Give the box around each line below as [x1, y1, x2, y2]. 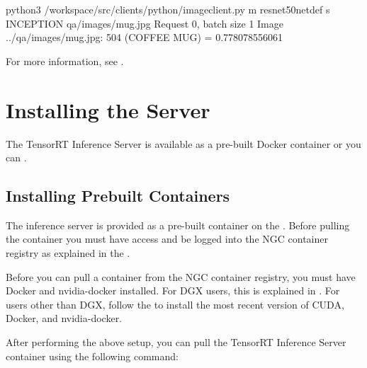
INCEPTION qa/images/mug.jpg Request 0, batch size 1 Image [6, 16, 283, 30]
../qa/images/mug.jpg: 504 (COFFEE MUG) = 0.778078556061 [6, 30, 283, 45]
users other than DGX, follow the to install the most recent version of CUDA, [6, 297, 344, 311]
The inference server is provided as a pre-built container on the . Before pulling [6, 217, 350, 232]
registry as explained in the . [6, 246, 130, 260]
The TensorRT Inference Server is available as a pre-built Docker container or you [6, 136, 361, 151]
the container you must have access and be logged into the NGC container [6, 231, 328, 246]
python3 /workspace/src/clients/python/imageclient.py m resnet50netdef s [6, 2, 330, 16]
